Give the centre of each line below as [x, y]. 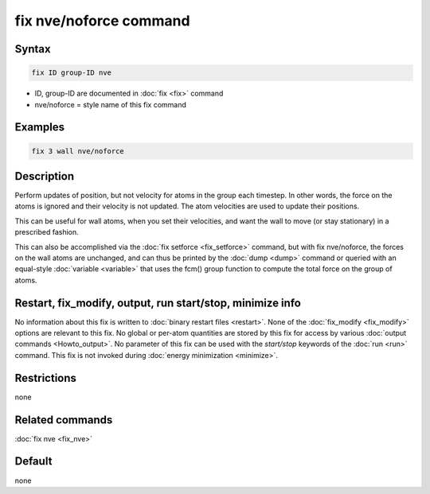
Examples [40, 127]
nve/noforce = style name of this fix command [111, 104]
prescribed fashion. [47, 232]
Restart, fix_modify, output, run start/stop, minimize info [158, 303]
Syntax [33, 49]
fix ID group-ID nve [71, 73]
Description [45, 176]
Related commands [64, 420]
